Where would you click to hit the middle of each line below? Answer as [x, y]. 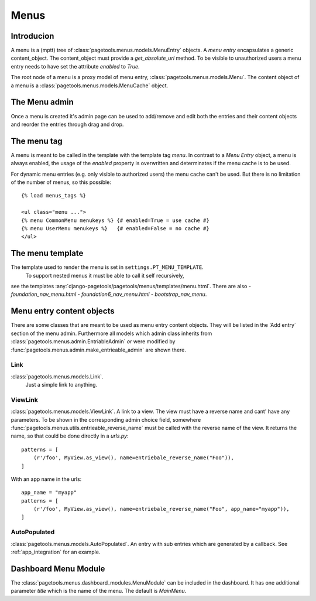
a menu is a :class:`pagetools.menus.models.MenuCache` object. [90, 86]
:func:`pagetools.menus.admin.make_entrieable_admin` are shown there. [99, 350]
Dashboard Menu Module [58, 568]
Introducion [32, 36]
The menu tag [37, 141]
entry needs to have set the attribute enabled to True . [75, 66]
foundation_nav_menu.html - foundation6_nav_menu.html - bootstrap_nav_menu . [109, 294]
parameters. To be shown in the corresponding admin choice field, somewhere [106, 419]
